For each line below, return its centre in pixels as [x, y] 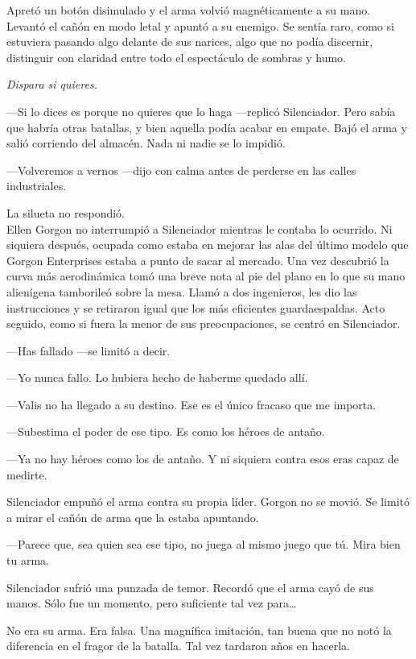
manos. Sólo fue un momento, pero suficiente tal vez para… [152, 603]
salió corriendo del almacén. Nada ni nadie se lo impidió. [146, 143]
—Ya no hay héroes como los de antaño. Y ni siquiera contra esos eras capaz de [203, 459]
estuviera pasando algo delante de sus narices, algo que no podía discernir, [190, 41]
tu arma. [28, 560]
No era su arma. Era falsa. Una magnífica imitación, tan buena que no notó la [199, 630]
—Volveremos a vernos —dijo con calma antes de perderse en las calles [181, 170]
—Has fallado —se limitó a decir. [89, 350]
